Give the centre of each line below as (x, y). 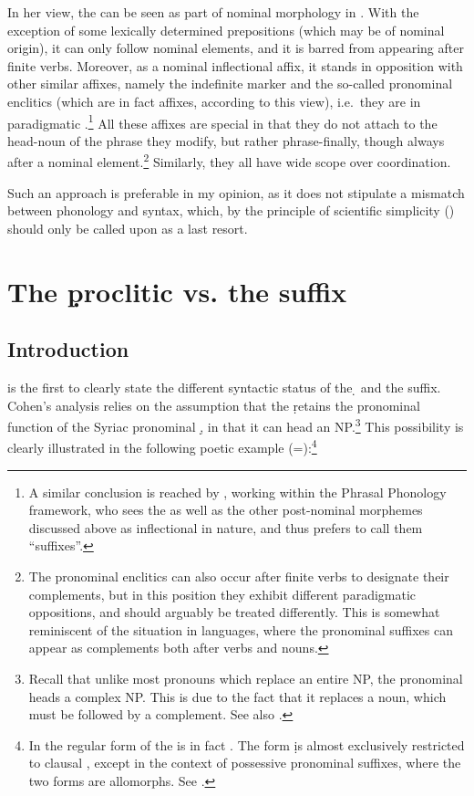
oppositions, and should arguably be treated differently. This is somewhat (234, 612)
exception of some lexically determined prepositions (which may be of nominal (226, 30)
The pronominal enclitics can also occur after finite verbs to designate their (239, 576)
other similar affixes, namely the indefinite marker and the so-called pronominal (230, 84)
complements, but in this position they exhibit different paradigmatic (222, 594)
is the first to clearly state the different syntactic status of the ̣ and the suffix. (224, 388)
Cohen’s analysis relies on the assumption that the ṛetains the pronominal (214, 405)
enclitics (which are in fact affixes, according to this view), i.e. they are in (214, 101)
